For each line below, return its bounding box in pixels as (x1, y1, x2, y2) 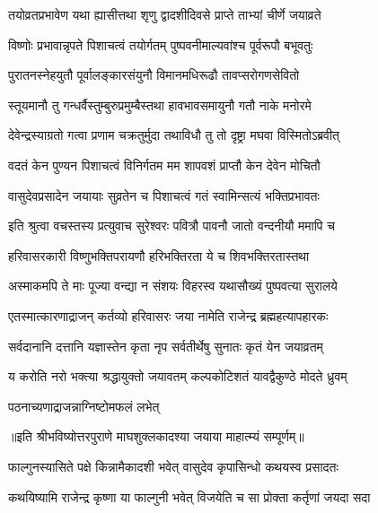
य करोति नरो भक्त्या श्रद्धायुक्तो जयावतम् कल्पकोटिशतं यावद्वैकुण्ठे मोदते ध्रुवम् (8, 367, 347, 386)
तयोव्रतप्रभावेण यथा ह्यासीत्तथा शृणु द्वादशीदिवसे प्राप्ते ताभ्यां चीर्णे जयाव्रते (8, 5, 321, 23)
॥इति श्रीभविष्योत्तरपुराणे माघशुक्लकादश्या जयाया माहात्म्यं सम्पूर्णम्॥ (8, 427, 304, 446)
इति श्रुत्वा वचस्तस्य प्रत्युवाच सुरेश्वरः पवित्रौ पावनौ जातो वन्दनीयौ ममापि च (8, 216, 335, 235)
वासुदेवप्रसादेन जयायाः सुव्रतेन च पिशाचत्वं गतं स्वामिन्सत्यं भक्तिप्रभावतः (8, 186, 320, 204)
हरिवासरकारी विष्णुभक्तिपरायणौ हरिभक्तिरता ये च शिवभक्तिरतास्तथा (8, 246, 310, 265)
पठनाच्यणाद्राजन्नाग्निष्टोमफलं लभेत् (8, 396, 160, 415)
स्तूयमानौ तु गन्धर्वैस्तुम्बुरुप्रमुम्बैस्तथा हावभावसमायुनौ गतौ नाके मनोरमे (8, 95, 312, 114)
